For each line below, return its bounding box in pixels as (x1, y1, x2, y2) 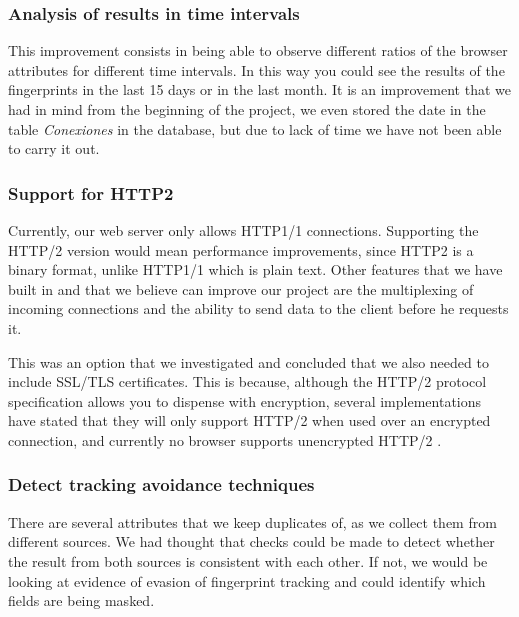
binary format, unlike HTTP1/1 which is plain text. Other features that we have (8, 259, 503, 280)
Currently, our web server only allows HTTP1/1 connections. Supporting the (8, 220, 479, 240)
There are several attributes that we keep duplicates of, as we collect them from (8, 511, 497, 532)
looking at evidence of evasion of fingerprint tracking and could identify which (8, 570, 486, 591)
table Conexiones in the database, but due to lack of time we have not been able (8, 118, 502, 139)
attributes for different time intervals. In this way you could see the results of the (8, 59, 505, 80)
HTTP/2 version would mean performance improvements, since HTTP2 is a (8, 239, 474, 260)
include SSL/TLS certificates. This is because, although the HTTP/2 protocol (8, 371, 487, 392)
